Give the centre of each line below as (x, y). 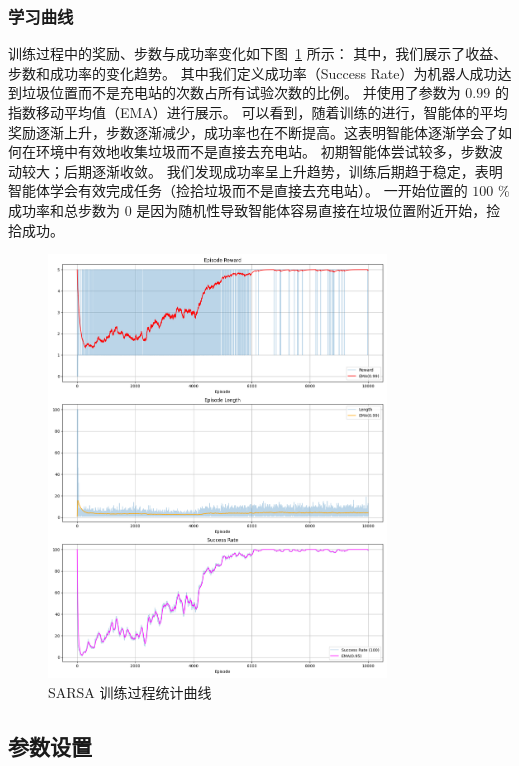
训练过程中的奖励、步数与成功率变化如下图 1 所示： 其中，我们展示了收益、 (258, 53)
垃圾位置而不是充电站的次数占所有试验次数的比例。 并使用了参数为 (241, 92)
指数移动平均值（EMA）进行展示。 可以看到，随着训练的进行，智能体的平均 (258, 112)
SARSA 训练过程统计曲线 (130, 691)
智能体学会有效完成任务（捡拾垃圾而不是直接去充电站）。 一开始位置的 (238, 190)
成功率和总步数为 (64, 209)
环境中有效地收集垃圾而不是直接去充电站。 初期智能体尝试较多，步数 (262, 151)
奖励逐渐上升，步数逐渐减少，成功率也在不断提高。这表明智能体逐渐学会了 (253, 131)
